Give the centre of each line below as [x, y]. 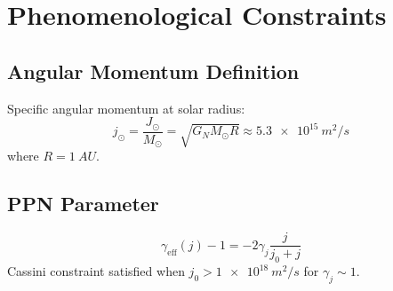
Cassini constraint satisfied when [96, 271]
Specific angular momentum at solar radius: [126, 108]
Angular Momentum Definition [153, 71]
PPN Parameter [83, 204]
